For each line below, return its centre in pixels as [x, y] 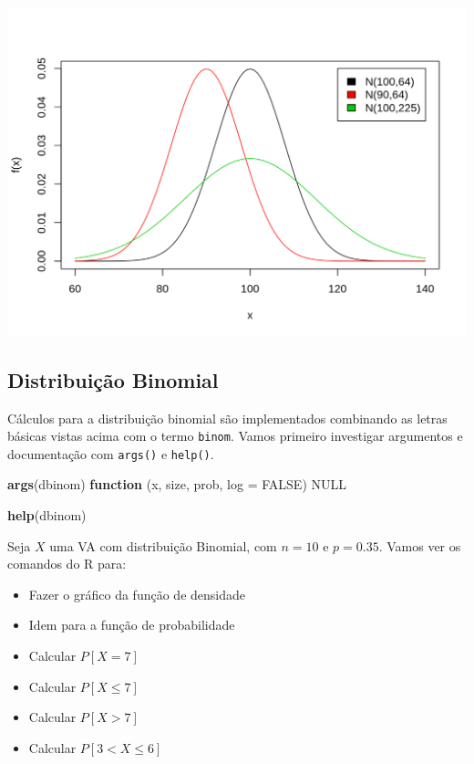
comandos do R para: [67, 564]
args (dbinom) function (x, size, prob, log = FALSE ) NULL [177, 484]
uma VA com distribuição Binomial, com [163, 545]
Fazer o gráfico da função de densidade [137, 594]
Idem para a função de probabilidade [132, 625]
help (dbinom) [47, 515]
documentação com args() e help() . [111, 453]
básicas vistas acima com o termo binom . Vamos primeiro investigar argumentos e [235, 436]
